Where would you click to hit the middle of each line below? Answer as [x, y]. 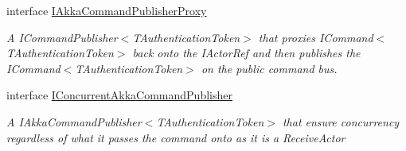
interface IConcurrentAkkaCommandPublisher [119, 95]
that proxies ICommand [316, 37]
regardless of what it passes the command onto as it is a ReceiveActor [176, 137]
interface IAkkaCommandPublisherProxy [107, 10]
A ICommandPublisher [62, 37]
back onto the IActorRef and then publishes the [246, 53]
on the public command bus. [269, 68]
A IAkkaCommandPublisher [74, 121]
